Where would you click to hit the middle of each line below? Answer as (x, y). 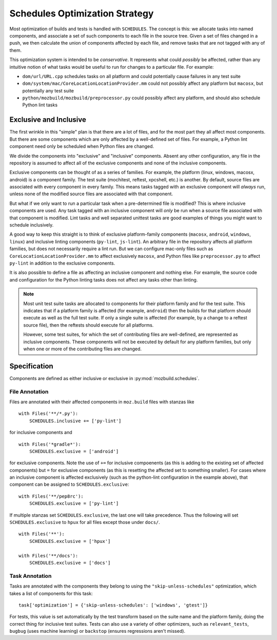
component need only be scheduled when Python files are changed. (82, 146)
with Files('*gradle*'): (50, 444)
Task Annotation (31, 576)
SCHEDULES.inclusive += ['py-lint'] (75, 421)
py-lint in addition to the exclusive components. (62, 263)
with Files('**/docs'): (48, 556)
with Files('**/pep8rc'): (51, 496)
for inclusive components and (41, 432)
